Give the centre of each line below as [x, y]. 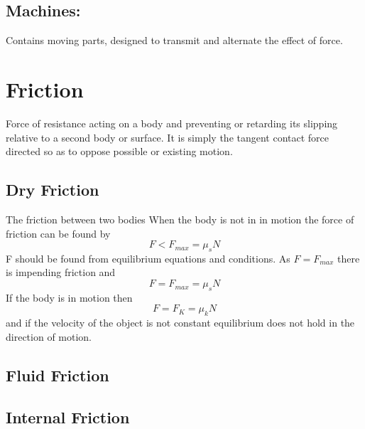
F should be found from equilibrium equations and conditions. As [148, 258]
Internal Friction [68, 417]
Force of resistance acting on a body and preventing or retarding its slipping [172, 123]
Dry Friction [53, 190]
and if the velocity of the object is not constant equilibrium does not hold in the [180, 323]
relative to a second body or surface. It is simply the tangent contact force [168, 137]
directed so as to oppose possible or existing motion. [119, 151]
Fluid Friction [58, 375]
